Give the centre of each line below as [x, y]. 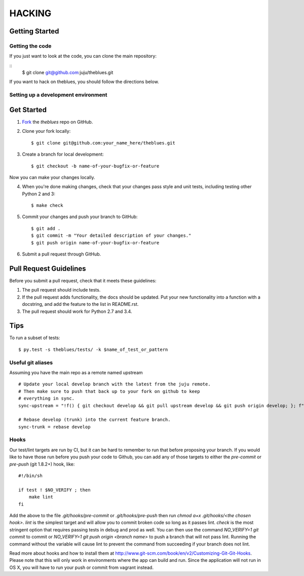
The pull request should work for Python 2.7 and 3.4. [77, 311]
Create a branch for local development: [63, 154]
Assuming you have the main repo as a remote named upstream [76, 372]
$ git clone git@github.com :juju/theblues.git [68, 73]
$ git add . [46, 228]
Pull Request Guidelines [48, 268]
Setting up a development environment [58, 95]
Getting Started [34, 31]
